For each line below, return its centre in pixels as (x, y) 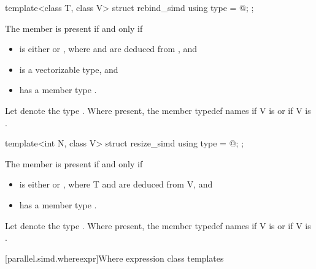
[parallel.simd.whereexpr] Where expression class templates (114, 258)
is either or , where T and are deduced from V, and (116, 184)
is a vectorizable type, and (69, 69)
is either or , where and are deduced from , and (108, 49)
